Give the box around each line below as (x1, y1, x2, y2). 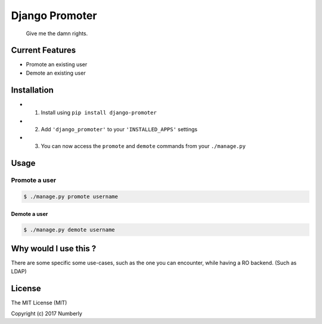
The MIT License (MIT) (11, 299, 67, 306)
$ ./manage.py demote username (23, 226, 116, 233)
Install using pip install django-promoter (41, 109, 157, 116)
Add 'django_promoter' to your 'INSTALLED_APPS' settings (41, 125, 198, 132)
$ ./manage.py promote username (23, 193, 119, 200)
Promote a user (11, 176, 57, 184)
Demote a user (11, 210, 48, 217)
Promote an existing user (26, 61, 88, 68)
